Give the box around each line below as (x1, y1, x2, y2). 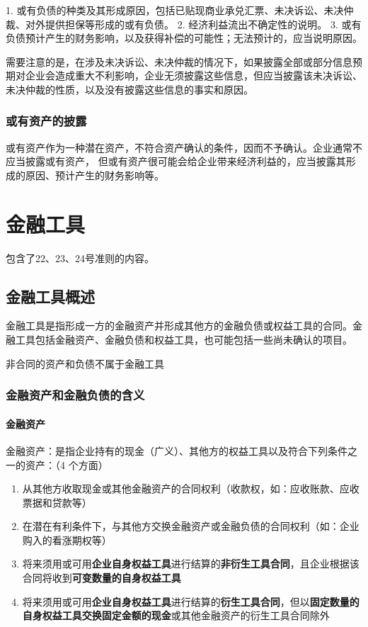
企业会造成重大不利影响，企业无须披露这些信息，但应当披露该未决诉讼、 (25, 68, 362, 83)
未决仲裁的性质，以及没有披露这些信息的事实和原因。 (6, 81, 253, 96)
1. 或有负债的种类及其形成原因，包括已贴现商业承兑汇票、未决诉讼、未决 (6, 3, 344, 17)
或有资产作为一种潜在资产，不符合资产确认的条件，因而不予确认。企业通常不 (6, 140, 362, 154)
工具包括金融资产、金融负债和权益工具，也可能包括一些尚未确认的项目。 (15, 332, 352, 347)
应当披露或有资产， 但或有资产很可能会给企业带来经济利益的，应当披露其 (6, 154, 346, 169)
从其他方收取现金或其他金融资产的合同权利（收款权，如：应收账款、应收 (22, 481, 360, 496)
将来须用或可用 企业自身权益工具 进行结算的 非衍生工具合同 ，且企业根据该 (22, 556, 360, 571)
